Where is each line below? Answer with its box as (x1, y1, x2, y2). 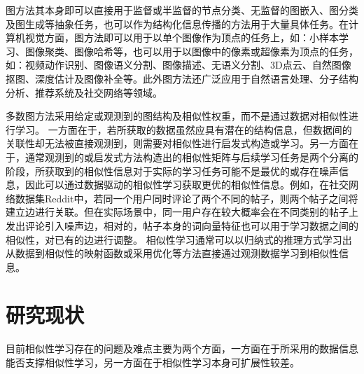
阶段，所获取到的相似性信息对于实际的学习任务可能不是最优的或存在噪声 (6, 163, 339, 178)
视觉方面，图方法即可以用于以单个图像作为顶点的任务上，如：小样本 (24, 30, 339, 45)
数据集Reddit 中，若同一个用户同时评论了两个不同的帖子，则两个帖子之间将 (15, 191, 358, 205)
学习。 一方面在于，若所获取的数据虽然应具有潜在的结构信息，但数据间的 (15, 122, 352, 137)
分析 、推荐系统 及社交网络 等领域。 (6, 85, 162, 99)
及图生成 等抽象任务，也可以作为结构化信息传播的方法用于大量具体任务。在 (6, 16, 349, 31)
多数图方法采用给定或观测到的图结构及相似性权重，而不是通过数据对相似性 (6, 109, 349, 123)
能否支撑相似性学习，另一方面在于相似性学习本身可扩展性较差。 (6, 355, 300, 369)
